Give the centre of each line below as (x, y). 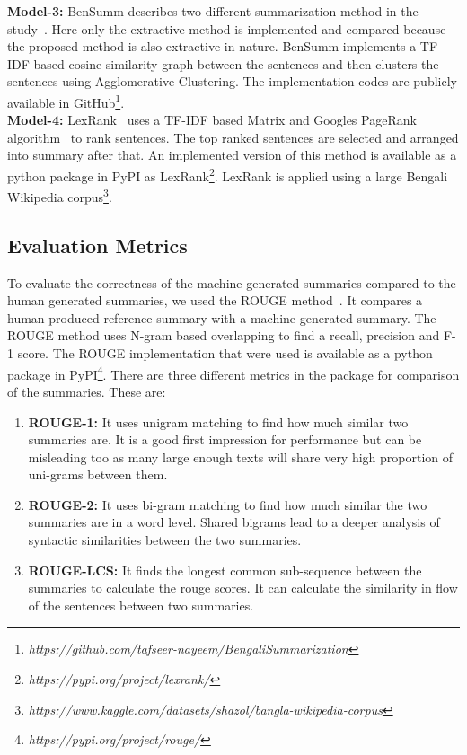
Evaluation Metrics (97, 245)
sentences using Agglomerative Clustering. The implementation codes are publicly (232, 81)
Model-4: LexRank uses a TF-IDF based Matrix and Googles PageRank (212, 120)
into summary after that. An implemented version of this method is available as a (232, 155)
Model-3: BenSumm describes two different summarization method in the (213, 11)
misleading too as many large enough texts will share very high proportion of (241, 457)
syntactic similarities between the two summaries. (165, 540)
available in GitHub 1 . (66, 101)
